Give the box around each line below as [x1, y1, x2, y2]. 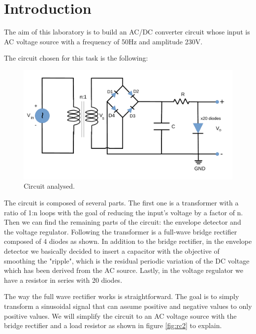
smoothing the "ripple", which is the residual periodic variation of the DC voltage [4, 255, 250, 266]
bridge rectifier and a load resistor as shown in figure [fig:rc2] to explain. [4, 320, 222, 331]
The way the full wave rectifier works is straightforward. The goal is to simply [4, 291, 239, 301]
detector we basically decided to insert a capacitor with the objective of [4, 246, 220, 256]
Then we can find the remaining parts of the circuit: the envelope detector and [4, 217, 241, 227]
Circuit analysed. [24, 181, 75, 191]
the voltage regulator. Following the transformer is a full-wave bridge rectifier [4, 226, 237, 236]
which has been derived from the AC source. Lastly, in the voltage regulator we [4, 265, 243, 275]
